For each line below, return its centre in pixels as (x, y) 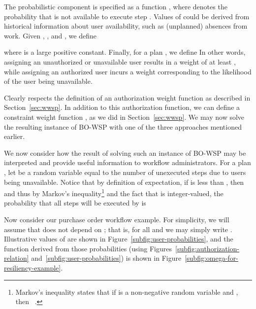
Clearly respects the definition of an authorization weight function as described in (127, 97)
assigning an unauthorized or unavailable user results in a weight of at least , (120, 61)
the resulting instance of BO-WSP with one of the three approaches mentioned (123, 126)
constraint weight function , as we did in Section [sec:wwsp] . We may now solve (124, 117)
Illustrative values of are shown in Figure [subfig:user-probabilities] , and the (119, 239)
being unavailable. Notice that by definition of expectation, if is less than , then (124, 182)
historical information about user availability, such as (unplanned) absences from (126, 26)
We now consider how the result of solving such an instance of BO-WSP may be (125, 153)
